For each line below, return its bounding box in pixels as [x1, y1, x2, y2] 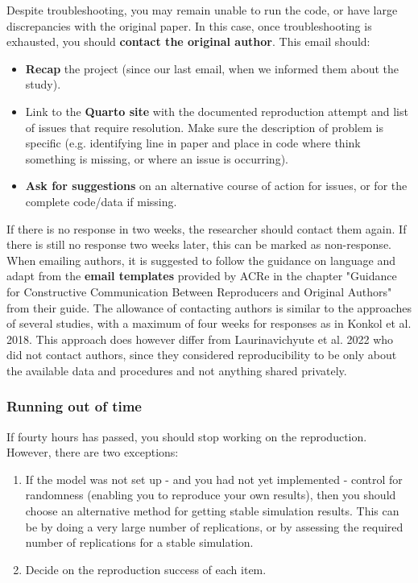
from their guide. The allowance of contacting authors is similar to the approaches [6, 299, 412, 316]
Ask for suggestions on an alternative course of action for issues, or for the [25, 177, 408, 194]
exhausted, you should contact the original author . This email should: [6, 33, 370, 50]
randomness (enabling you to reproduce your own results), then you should [25, 486, 396, 503]
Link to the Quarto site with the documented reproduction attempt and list [25, 102, 408, 119]
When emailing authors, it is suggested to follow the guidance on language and [6, 251, 395, 268]
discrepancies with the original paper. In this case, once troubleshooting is [6, 17, 372, 34]
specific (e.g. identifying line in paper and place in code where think [25, 134, 361, 151]
